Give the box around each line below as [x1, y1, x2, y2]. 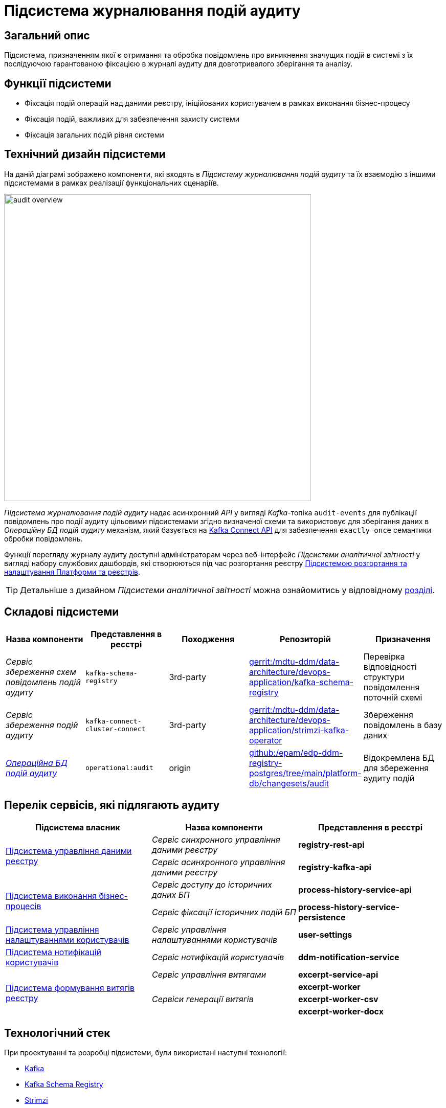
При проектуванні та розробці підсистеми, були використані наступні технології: [4, 1048, 287, 1057]
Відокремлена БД [363, 752, 435, 763]
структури [363, 671, 405, 682]
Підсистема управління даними [6, 845, 132, 856]
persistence [298, 912, 346, 922]
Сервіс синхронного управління [151, 834, 280, 845]
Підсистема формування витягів [6, 982, 135, 993]
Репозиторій [279, 634, 331, 644]
